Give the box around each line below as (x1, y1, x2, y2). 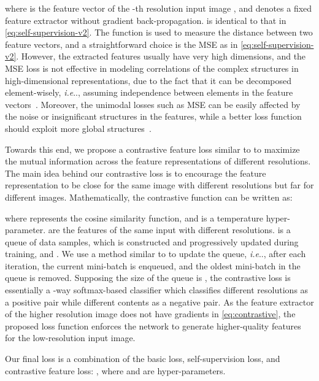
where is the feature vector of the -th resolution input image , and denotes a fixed (5, 2, 312, 14)
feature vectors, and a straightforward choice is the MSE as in (5, 37, 238, 50)
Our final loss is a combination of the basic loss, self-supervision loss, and (5, 352, 280, 365)
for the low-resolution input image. (5, 331, 136, 344)
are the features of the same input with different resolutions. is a (48, 223, 291, 236)
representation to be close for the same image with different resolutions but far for (5, 179, 314, 191)
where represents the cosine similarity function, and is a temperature (5, 211, 263, 224)
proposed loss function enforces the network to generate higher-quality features (5, 319, 301, 332)
